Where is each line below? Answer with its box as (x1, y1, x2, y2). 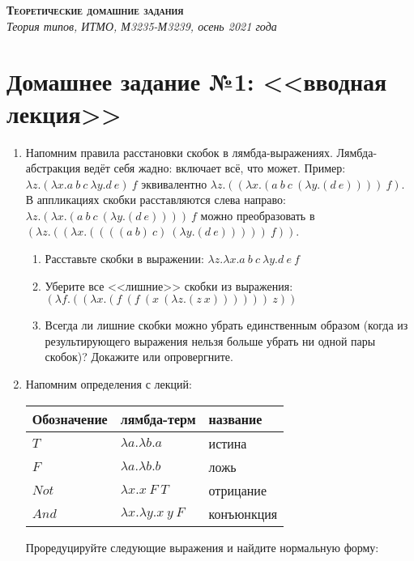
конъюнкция (208, 504, 278, 523)
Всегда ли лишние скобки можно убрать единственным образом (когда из (45, 317, 408, 334)
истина (208, 433, 247, 453)
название (208, 409, 262, 428)
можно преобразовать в (200, 206, 315, 223)
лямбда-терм (120, 409, 196, 428)
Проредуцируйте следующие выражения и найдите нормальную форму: (25, 538, 379, 555)
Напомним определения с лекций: (25, 376, 192, 393)
